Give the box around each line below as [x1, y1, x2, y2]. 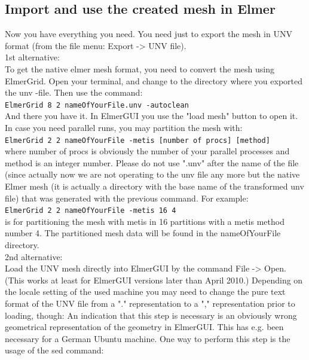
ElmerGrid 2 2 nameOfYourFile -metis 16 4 [5, 206, 176, 215]
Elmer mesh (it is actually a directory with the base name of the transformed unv [5, 180, 304, 193]
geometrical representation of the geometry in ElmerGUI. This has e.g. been [5, 321, 284, 333]
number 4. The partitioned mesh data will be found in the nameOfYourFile [5, 227, 281, 239]
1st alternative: [5, 51, 60, 63]
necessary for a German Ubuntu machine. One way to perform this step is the [5, 332, 290, 344]
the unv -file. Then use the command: [5, 86, 143, 99]
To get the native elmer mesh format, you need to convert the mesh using [5, 62, 275, 75]
